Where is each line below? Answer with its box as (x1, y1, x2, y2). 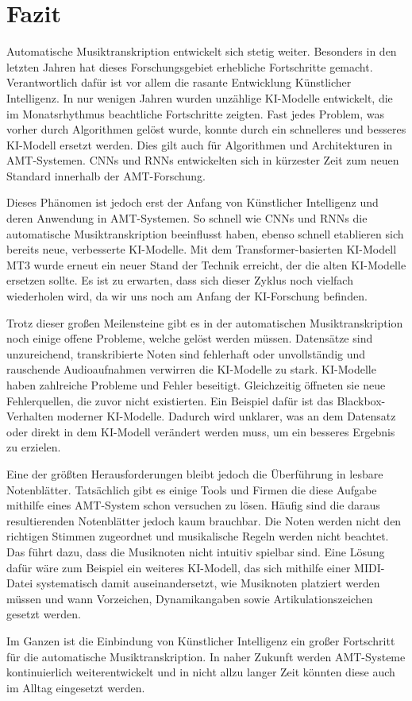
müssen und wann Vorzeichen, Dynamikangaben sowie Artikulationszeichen (6, 590, 373, 606)
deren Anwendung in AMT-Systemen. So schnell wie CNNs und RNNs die (6, 210, 368, 227)
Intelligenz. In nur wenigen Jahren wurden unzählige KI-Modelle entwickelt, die (6, 89, 393, 106)
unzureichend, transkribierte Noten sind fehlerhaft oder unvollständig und (6, 345, 366, 362)
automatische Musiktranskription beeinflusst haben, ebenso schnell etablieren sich (6, 225, 404, 242)
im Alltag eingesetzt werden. (6, 679, 145, 695)
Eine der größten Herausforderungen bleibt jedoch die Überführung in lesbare (6, 465, 383, 482)
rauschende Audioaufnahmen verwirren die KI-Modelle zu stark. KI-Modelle (6, 361, 376, 378)
